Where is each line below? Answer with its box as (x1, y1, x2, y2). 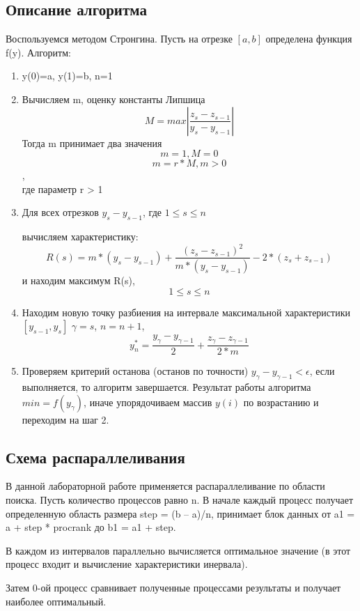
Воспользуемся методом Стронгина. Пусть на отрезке (6, 31, 233, 46)
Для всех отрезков (22, 205, 99, 219)
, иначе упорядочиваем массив (84, 394, 212, 409)
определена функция (265, 31, 352, 46)
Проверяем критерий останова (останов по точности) (22, 364, 249, 378)
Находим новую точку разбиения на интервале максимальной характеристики (22, 304, 350, 319)
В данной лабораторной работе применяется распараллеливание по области (6, 479, 325, 493)
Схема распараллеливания (6, 446, 185, 467)
